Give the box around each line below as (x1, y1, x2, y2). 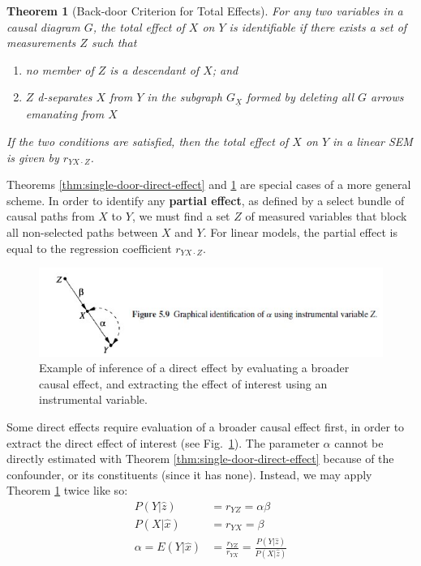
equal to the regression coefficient (6, 239, 172, 256)
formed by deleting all (246, 88, 354, 105)
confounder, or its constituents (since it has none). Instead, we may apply (6, 465, 372, 482)
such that (91, 34, 137, 51)
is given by (6, 148, 59, 165)
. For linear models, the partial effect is (203, 223, 397, 240)
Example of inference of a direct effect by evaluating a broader (39, 359, 350, 376)
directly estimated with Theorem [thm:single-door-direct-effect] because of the (6, 450, 394, 467)
